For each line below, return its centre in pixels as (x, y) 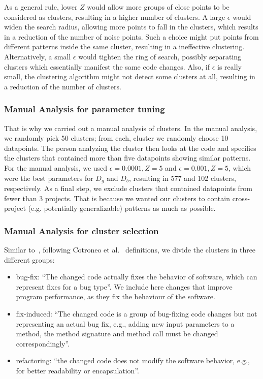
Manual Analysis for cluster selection (81, 230)
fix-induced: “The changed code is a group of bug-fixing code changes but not (137, 313)
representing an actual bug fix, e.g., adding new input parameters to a (125, 323)
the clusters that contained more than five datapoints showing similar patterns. (127, 158)
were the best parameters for (49, 178)
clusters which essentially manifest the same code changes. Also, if (107, 66)
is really (230, 66)
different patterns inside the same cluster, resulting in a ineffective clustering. (124, 46)
